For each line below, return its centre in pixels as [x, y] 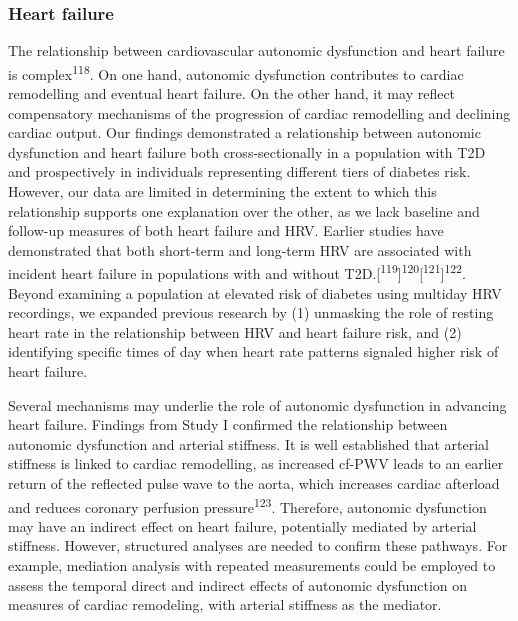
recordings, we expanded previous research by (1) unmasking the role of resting [251, 312]
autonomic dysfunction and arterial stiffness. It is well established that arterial [248, 443]
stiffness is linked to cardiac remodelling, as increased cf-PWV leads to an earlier [256, 463]
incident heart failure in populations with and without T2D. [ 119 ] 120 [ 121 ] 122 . [237, 272]
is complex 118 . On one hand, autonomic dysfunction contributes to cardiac [236, 72]
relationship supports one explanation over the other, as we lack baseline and [244, 210]
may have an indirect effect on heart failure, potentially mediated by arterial [242, 525]
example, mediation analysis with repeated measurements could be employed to [252, 565]
